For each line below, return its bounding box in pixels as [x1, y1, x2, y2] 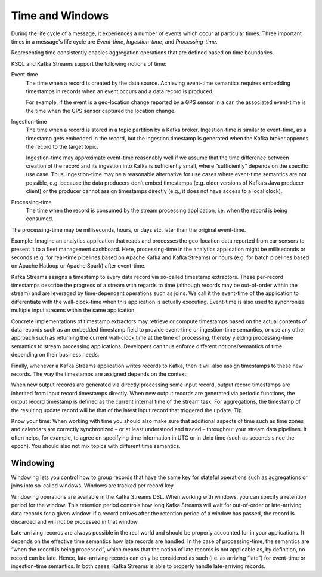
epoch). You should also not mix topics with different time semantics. [11, 443, 181, 450]
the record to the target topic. [26, 143, 98, 151]
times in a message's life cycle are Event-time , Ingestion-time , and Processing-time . [11, 38, 218, 45]
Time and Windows [11, 9, 109, 22]
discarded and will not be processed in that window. [11, 518, 140, 525]
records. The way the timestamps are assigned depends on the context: [11, 370, 188, 377]
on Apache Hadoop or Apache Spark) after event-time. [11, 262, 146, 269]
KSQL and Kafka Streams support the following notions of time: [11, 60, 167, 67]
